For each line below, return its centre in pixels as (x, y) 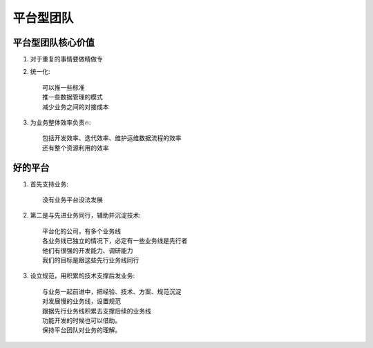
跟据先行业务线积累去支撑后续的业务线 (97, 311)
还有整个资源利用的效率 (76, 148)
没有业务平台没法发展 (73, 200)
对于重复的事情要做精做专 (66, 59)
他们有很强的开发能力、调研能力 (88, 251)
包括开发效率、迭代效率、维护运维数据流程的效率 (112, 138)
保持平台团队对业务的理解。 (82, 330)
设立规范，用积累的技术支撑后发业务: (83, 275)
